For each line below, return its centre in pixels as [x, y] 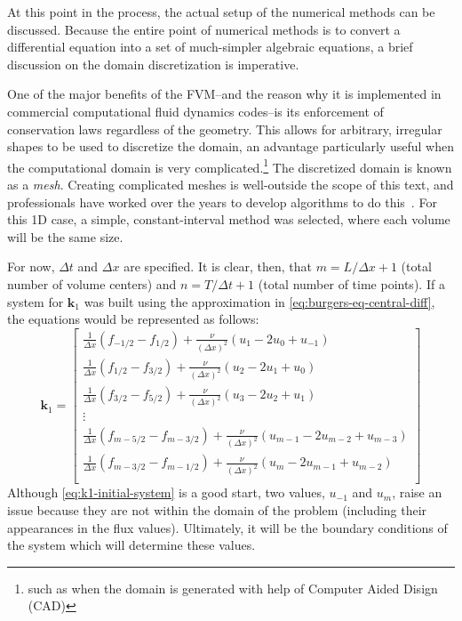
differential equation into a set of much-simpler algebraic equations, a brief [210, 47]
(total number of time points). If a [351, 283]
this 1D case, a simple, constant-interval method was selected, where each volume [229, 219]
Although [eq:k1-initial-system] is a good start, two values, [166, 492]
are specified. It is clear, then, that [218, 266]
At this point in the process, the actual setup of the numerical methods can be [221, 12]
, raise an [417, 492]
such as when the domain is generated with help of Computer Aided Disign [233, 588]
